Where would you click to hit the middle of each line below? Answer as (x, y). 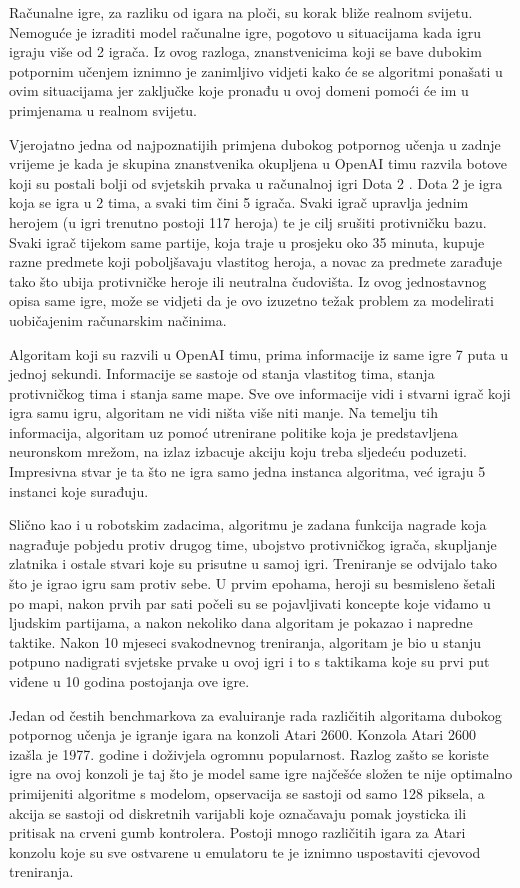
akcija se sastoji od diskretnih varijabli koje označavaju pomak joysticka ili (238, 812)
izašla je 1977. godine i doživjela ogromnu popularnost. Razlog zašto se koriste (249, 753)
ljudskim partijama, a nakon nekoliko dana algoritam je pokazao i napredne (241, 622)
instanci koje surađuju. (79, 490)
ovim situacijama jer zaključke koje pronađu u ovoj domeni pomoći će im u (239, 90)
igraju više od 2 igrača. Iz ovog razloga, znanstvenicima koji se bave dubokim (245, 51)
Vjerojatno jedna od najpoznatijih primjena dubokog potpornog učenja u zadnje (255, 143)
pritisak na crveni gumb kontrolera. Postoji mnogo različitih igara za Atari (237, 832)
